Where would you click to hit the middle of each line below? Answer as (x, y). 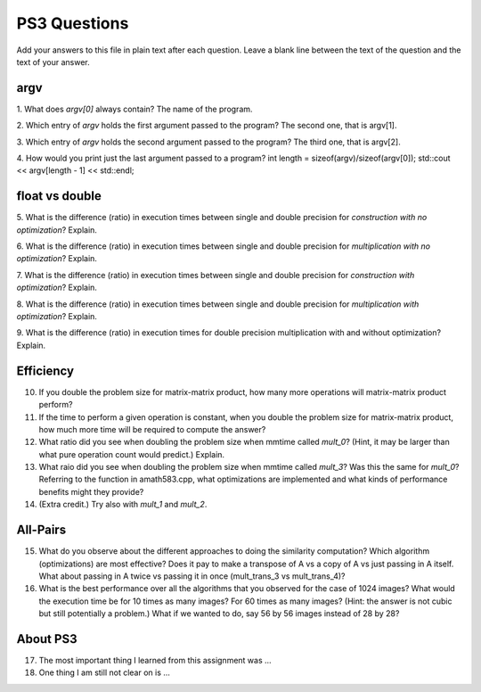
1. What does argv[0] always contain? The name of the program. (135, 109)
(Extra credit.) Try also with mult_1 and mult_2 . (123, 505)
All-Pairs (41, 530)
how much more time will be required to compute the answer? (152, 429)
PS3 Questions (73, 23)
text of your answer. (53, 62)
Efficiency (45, 371)
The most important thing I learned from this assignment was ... (155, 661)
